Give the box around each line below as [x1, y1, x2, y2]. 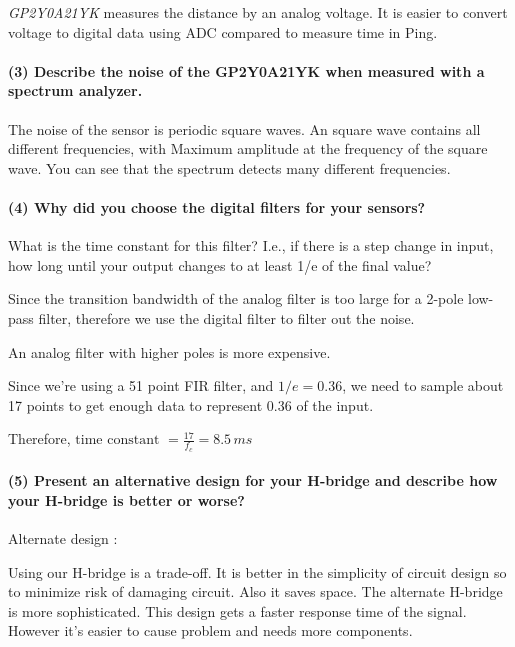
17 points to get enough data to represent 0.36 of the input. [8, 394, 374, 415]
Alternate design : [8, 527, 118, 548]
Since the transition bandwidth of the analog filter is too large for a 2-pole [8, 288, 464, 309]
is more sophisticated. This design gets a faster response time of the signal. [8, 600, 467, 621]
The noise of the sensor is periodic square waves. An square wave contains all [8, 118, 481, 139]
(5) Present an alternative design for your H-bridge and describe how [8, 470, 498, 491]
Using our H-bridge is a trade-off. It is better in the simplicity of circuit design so [8, 561, 507, 582]
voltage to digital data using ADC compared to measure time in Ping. [8, 21, 438, 42]
